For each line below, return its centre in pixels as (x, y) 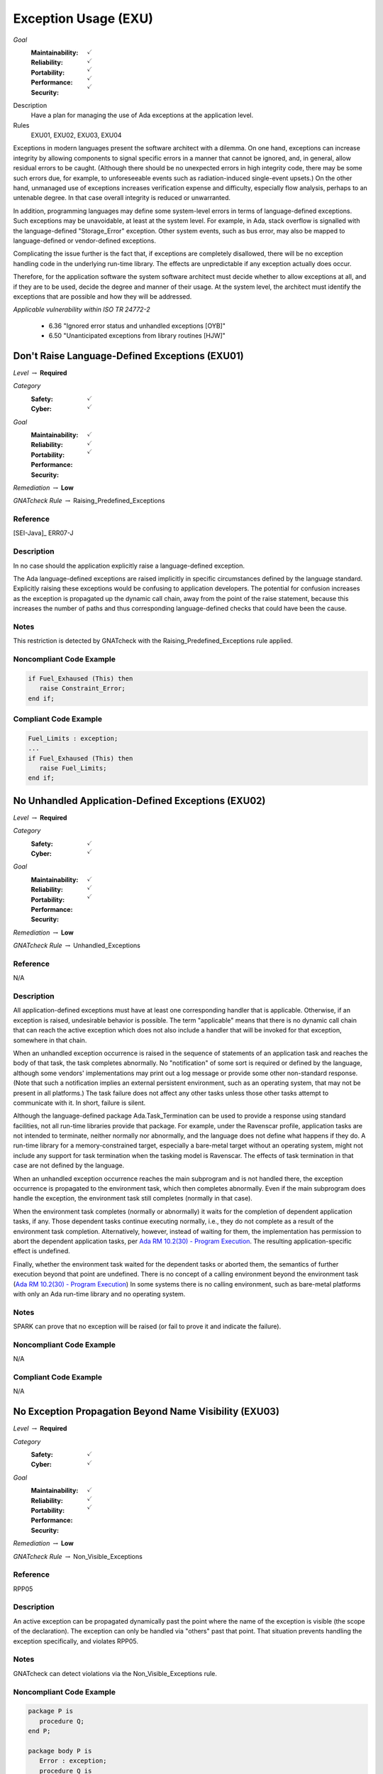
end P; (39, 1731)
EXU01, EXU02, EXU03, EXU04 (76, 136)
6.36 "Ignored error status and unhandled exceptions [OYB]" (137, 326)
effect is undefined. (41, 1251)
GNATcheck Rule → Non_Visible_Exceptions (78, 1556)
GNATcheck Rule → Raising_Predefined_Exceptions (89, 501)
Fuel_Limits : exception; (73, 738)
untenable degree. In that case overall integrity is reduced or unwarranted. (122, 198)
